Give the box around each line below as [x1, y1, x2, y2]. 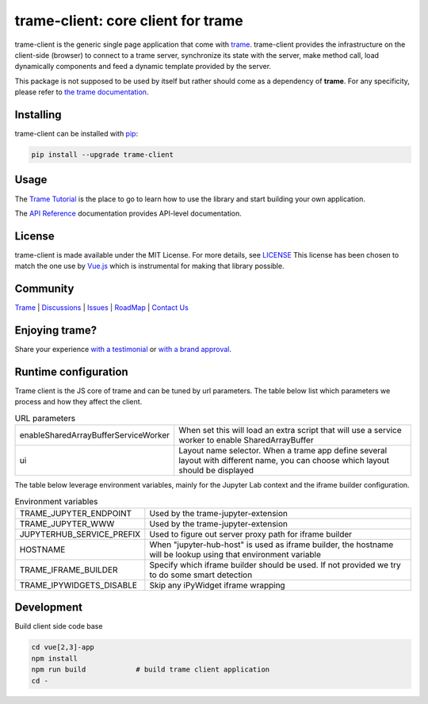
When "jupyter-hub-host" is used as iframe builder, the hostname [149, 539, 394, 550]
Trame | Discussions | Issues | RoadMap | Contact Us [14, 303, 189, 312]
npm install [31, 654, 78, 663]
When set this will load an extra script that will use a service [178, 425, 402, 436]
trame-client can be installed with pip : [14, 129, 139, 139]
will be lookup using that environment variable [149, 549, 321, 560]
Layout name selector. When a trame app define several [178, 445, 388, 456]
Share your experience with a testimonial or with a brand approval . [14, 345, 232, 354]
